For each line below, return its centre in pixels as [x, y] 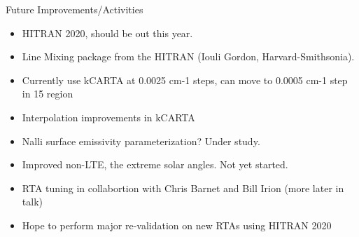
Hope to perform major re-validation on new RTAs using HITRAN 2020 [177, 225]
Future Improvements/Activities [75, 9]
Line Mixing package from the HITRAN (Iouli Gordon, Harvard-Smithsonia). [188, 56]
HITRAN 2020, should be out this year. [107, 33]
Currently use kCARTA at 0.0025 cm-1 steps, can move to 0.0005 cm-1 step [185, 80]
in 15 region [48, 94]
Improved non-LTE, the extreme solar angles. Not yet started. [155, 164]
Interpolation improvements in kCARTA [108, 117]
